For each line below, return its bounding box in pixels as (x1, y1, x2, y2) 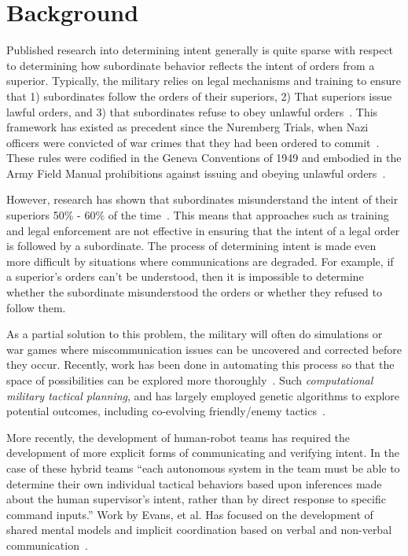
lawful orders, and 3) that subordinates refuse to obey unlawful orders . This (6, 103, 378, 120)
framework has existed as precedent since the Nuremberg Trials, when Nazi (6, 119, 369, 135)
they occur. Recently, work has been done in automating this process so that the (6, 356, 395, 373)
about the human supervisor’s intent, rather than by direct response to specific (6, 491, 386, 507)
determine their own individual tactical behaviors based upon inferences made (6, 475, 382, 492)
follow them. (6, 299, 66, 315)
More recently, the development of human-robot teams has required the (6, 429, 351, 445)
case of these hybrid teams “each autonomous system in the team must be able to (6, 459, 400, 476)
